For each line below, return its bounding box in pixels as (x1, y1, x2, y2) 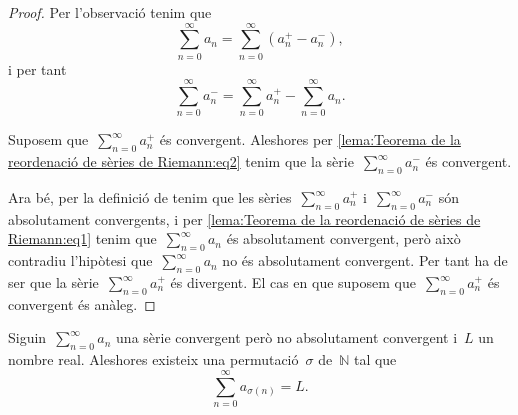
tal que (353, 349, 397, 370)
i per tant (8, 58, 67, 79)
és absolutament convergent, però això (226, 228, 461, 249)
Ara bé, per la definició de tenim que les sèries (8, 187, 292, 208)
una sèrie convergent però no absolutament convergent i (116, 327, 458, 348)
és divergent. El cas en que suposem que (170, 272, 416, 293)
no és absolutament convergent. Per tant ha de (222, 250, 508, 271)
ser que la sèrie (8, 272, 99, 293)
